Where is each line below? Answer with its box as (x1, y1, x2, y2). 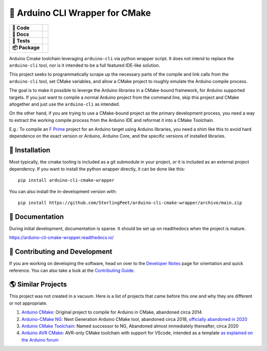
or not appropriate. (9, 300, 48, 306)
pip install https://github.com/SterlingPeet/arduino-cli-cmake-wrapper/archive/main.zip (18, 200, 242, 205)
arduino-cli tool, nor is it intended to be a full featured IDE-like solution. (9, 62, 160, 68)
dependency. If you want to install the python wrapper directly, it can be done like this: (9, 166, 185, 172)
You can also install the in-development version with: (9, 188, 117, 195)
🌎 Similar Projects (9, 280, 67, 289)
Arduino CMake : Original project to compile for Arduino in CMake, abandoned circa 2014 (21, 309, 202, 315)
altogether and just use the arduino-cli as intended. (9, 101, 120, 107)
